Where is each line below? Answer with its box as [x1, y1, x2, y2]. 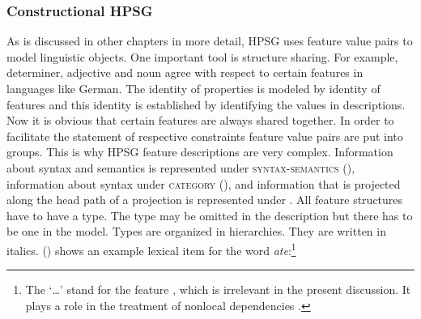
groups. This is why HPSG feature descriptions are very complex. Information [6, 143, 393, 160]
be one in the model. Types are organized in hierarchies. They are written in [6, 223, 386, 240]
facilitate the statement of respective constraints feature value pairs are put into [6, 127, 403, 144]
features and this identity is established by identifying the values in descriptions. [6, 96, 406, 113]
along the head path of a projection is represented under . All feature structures [6, 191, 403, 208]
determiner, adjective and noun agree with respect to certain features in [6, 64, 364, 81]
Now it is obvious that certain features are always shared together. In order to [6, 112, 394, 129]
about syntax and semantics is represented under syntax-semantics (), [6, 159, 355, 176]
